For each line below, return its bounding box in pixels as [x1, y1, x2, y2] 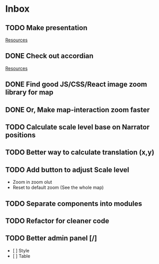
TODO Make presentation [5, 23, 88, 32]
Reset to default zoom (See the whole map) [12, 184, 104, 190]
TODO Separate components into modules [5, 199, 143, 208]
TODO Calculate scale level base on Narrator [5, 123, 150, 131]
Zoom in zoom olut [12, 179, 52, 185]
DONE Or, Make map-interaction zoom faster [5, 105, 150, 114]
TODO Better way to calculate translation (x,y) [5, 148, 154, 157]
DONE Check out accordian [5, 52, 94, 60]
